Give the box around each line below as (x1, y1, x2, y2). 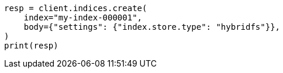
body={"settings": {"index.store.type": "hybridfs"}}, (23, 22, 281, 32)
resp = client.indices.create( (4, 4, 147, 13)
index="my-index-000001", (23, 13, 143, 22)
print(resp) (4, 41, 58, 50)
